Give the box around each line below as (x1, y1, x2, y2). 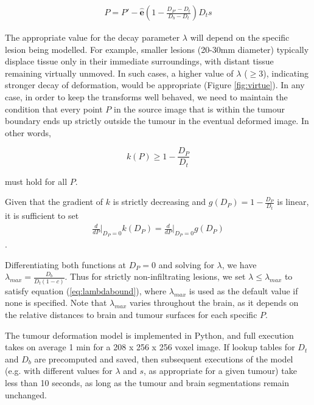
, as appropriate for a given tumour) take (144, 364, 297, 377)
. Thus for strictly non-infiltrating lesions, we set (65, 270, 246, 283)
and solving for (158, 258, 214, 271)
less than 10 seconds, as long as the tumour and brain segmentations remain (5, 376, 289, 389)
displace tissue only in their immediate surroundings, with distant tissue (5, 55, 274, 67)
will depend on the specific (190, 31, 290, 44)
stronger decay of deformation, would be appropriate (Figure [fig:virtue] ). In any (5, 78, 305, 91)
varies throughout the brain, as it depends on (130, 296, 299, 309)
